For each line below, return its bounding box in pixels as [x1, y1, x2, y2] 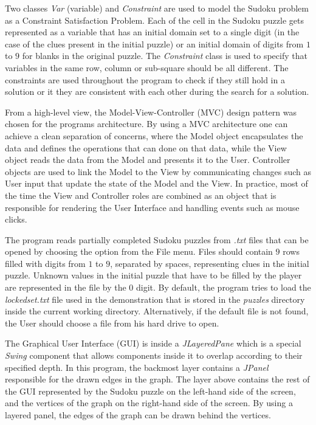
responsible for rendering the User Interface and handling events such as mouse [5, 201, 300, 213]
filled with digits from [5, 257, 86, 269]
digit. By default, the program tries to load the [136, 281, 311, 294]
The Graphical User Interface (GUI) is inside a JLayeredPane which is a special [5, 337, 301, 350]
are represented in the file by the [5, 281, 126, 294]
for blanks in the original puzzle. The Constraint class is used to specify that [22, 49, 307, 62]
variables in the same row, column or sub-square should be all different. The [5, 61, 289, 74]
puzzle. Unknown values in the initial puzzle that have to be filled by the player [5, 269, 302, 282]
